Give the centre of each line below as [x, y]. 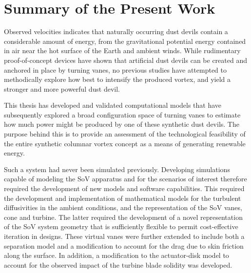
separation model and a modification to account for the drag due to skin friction [124, 245]
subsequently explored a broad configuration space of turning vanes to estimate [122, 114]
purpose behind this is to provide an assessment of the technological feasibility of [125, 134]
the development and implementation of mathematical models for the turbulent [123, 198]
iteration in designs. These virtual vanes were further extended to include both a [124, 236]
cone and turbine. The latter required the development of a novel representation [123, 217]
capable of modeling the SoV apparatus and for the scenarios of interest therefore [125, 179]
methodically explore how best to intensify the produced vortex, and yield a [117, 79]
